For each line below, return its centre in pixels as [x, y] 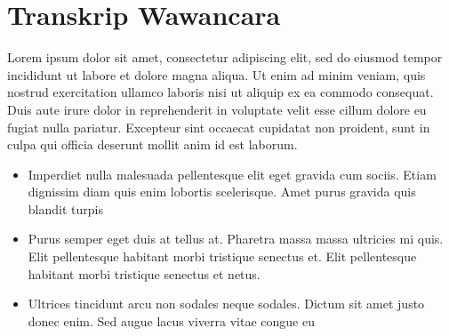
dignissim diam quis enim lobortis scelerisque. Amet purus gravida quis [222, 192]
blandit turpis [65, 208]
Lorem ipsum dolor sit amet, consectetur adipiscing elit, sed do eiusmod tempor [225, 57]
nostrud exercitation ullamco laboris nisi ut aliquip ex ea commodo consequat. [220, 92]
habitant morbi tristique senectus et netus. [144, 273]
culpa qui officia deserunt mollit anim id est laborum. [152, 144]
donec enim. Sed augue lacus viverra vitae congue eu [171, 320]
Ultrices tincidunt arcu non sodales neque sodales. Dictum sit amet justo [226, 304]
